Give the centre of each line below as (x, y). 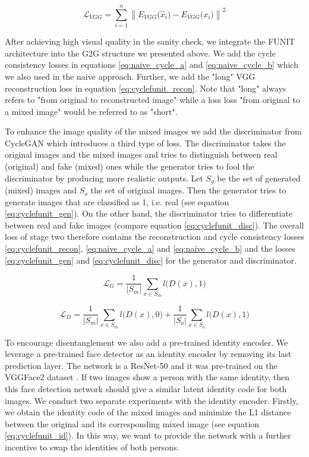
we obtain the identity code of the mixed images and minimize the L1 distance (148, 412)
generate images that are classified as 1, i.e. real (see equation (117, 201)
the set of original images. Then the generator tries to (188, 190)
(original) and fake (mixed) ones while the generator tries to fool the (130, 166)
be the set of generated (259, 178)
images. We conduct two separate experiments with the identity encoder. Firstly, (152, 400)
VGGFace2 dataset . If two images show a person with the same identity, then (147, 377)
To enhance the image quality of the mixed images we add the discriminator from (153, 131)
